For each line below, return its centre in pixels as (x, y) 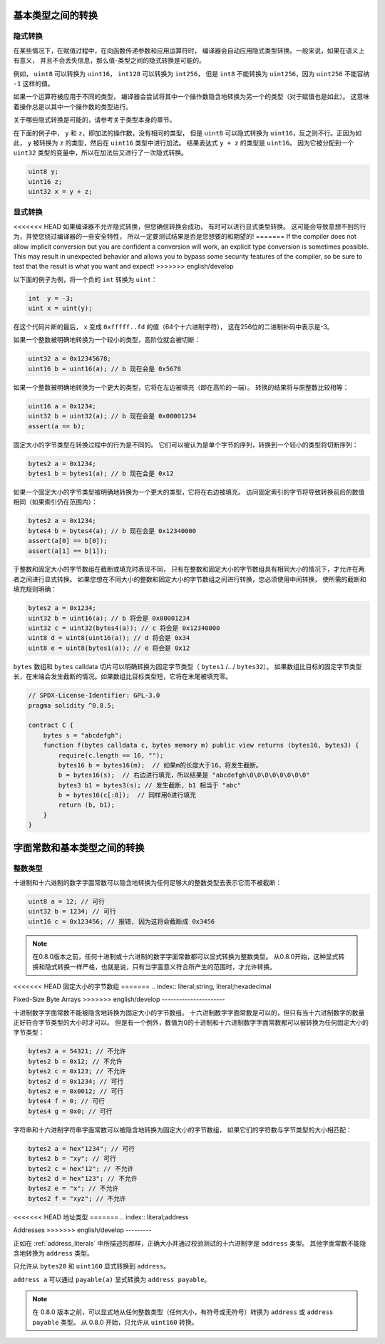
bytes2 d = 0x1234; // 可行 (76, 1081)
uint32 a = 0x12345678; (70, 359)
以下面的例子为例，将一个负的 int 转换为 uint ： (85, 279)
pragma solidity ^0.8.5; (72, 705)
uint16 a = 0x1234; (62, 406)
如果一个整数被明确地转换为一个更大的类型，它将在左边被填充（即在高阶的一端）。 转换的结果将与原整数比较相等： (181, 387)
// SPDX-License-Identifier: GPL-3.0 (94, 696)
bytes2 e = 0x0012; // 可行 (76, 1091)
